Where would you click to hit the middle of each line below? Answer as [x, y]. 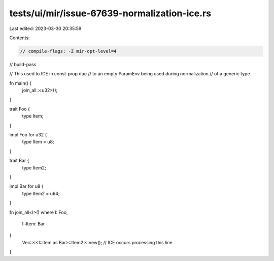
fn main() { [21, 83]
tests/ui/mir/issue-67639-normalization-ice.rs [110, 13]
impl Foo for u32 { [28, 135]
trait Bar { [19, 161]
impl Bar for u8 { [27, 186]
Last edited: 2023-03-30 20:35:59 [45, 28]
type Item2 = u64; [41, 193]
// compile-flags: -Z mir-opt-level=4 [68, 51]
